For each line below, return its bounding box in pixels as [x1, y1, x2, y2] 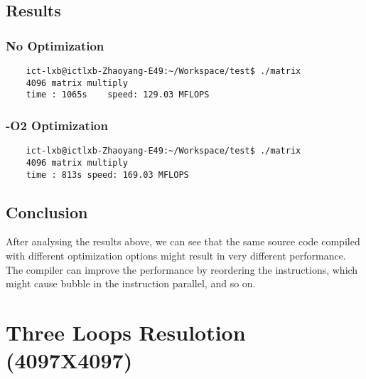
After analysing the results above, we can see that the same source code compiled [6, 234, 360, 249]
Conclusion [6, 201, 88, 223]
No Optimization [6, 36, 104, 54]
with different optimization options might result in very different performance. [6, 247, 346, 262]
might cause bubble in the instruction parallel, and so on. [6, 276, 256, 291]
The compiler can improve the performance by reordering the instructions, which [6, 262, 358, 277]
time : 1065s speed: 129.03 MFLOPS [26, 90, 210, 100]
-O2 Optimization [6, 116, 108, 134]
